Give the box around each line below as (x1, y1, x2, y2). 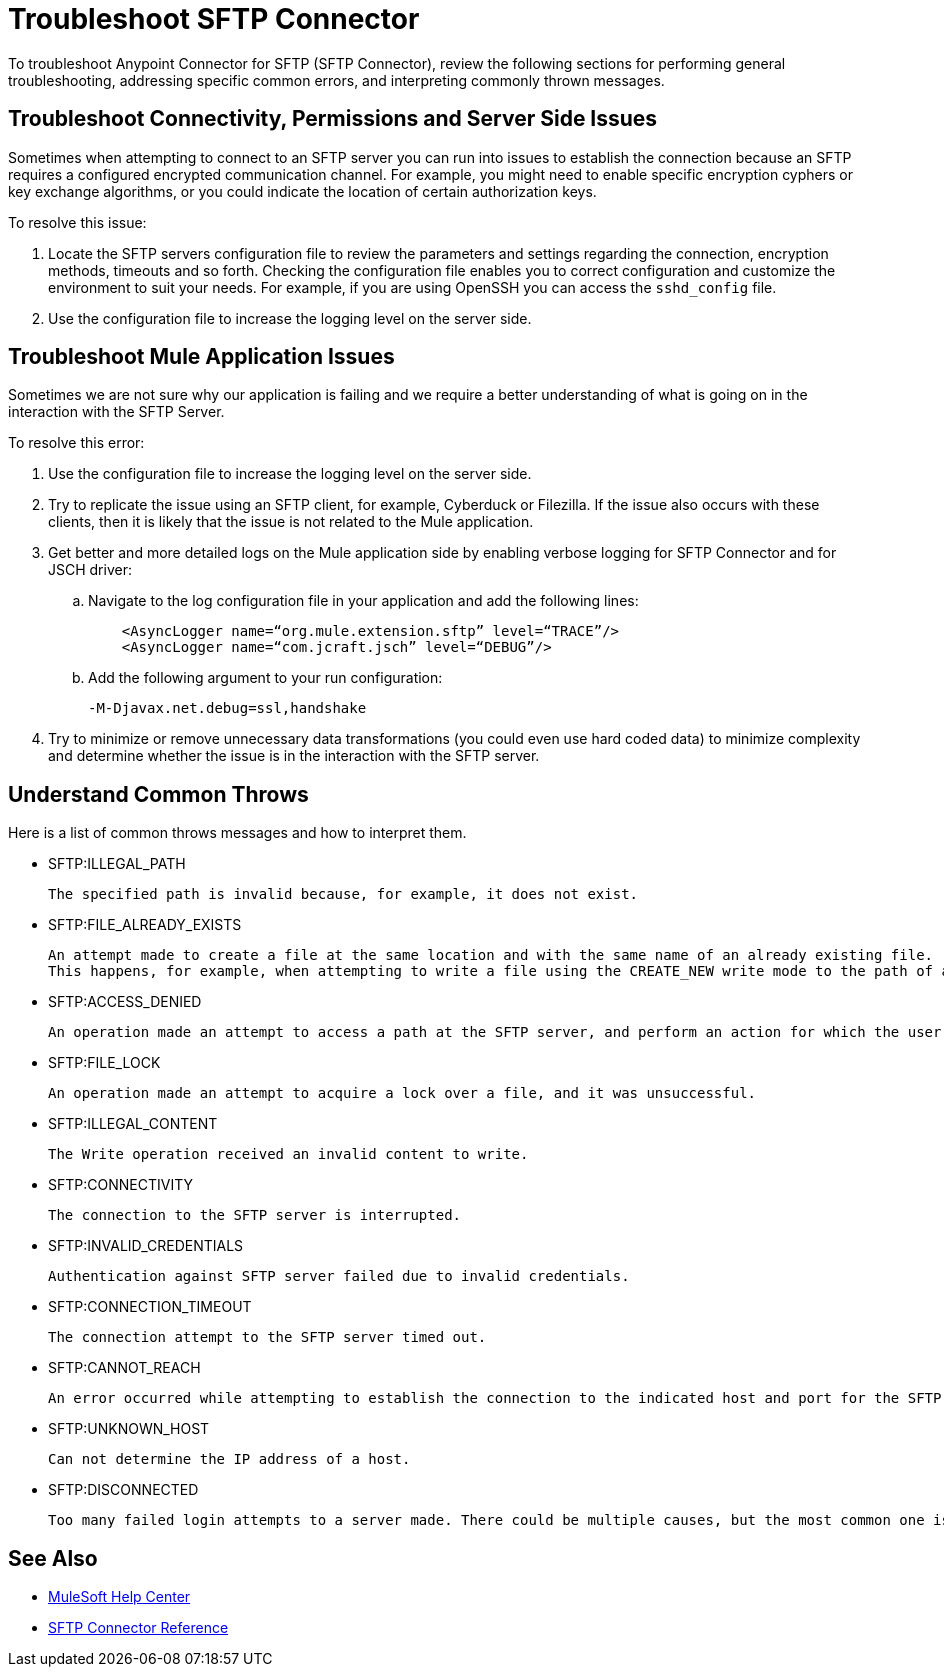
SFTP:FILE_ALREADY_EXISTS (48, 916, 242, 934)
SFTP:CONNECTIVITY (48, 1176, 193, 1194)
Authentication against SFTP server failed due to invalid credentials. (48, 1268, 630, 1285)
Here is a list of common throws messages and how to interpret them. (8, 824, 467, 842)
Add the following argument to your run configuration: (88, 669, 443, 687)
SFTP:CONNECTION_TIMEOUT (48, 1298, 252, 1316)
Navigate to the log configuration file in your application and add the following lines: (88, 592, 639, 610)
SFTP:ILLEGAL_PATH (48, 855, 186, 873)
